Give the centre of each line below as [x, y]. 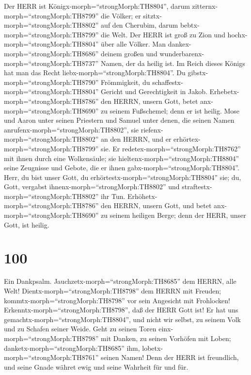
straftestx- [197, 187]
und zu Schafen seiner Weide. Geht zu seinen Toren [80, 329]
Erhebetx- [224, 91]
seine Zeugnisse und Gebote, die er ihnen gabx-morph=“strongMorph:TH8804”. [122, 168]
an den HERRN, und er [136, 139]
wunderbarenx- [182, 53]
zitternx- [205, 6]
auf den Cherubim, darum [140, 25]
